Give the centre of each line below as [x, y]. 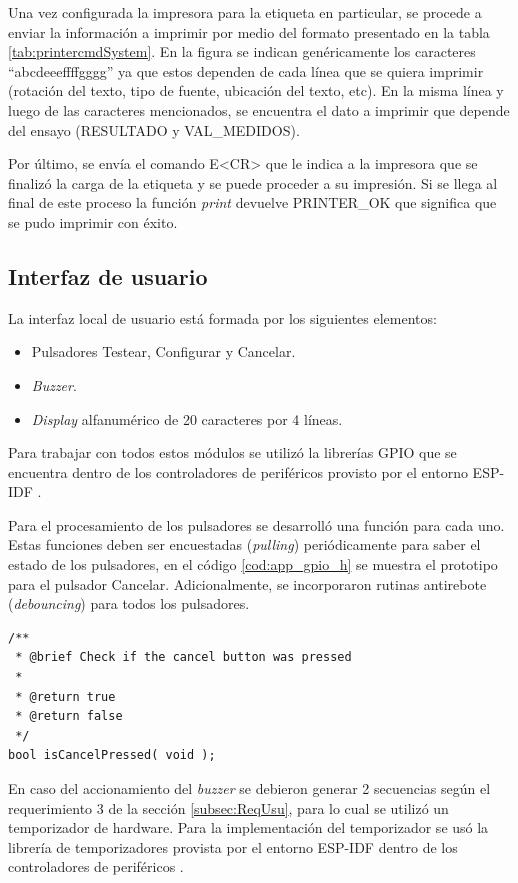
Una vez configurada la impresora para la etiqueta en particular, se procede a [245, 12]
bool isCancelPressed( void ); [112, 755]
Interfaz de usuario [108, 275]
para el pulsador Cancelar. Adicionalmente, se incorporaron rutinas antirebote [247, 583]
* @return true [65, 696]
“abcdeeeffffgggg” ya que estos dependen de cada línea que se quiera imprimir [246, 70]
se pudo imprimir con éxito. [93, 221]
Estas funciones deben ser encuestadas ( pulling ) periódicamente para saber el [244, 544]
